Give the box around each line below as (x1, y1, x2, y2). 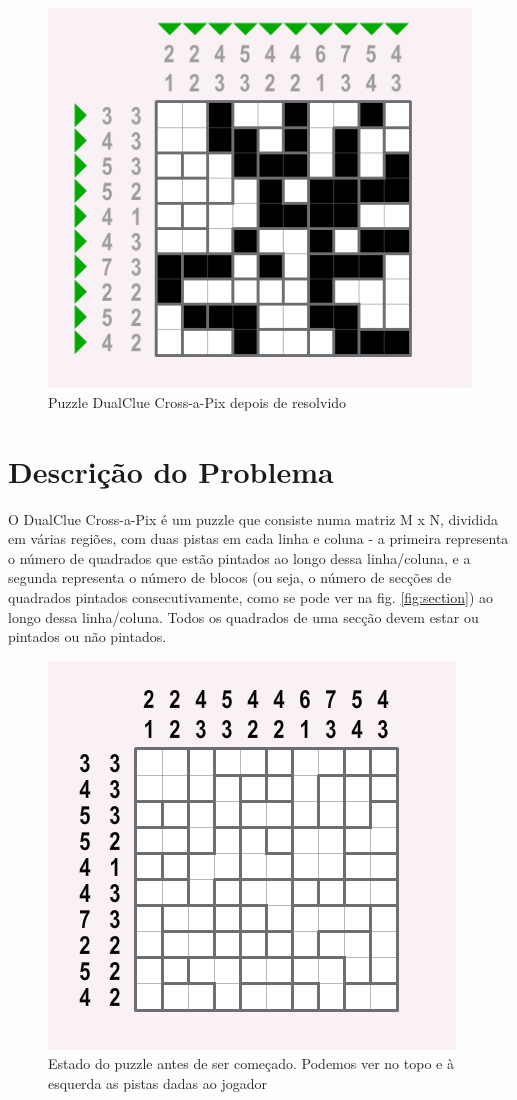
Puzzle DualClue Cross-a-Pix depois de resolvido (48, 391, 347, 412)
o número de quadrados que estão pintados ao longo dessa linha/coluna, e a (8, 547, 471, 568)
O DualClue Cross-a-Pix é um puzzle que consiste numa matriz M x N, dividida (8, 508, 498, 529)
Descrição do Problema (8, 450, 334, 491)
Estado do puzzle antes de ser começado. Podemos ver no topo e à (48, 1053, 454, 1074)
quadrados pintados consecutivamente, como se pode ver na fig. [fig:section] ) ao (8, 587, 494, 608)
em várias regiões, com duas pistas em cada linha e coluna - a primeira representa (8, 528, 509, 549)
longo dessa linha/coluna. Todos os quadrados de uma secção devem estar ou (8, 606, 479, 627)
